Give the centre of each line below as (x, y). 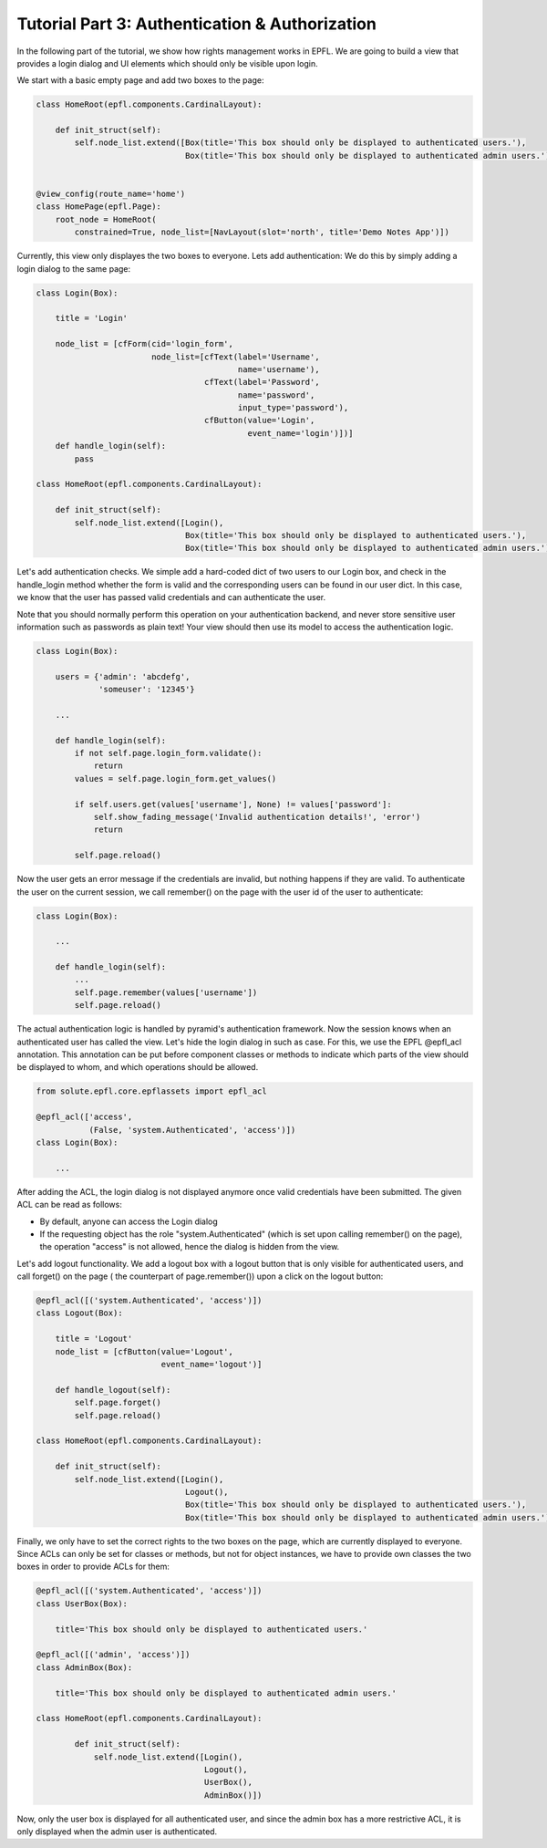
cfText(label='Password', (262, 382)
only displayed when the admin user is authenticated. (117, 1832)
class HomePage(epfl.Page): (98, 207)
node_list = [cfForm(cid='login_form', (144, 344)
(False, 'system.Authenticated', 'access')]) (192, 1130)
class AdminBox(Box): (84, 1667)
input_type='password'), (293, 408)
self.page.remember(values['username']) (166, 992)
